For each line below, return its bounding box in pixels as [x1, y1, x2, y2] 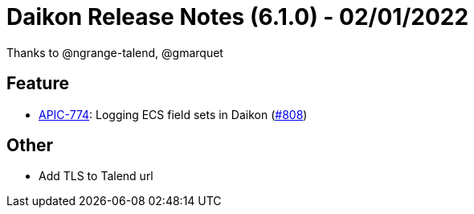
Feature [6, 73, 69, 94]
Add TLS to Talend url [39, 169, 153, 183]
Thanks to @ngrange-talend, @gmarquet [6, 45, 223, 60]
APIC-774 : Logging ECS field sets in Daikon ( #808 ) [39, 107, 308, 121]
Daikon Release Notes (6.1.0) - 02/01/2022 [6, 3, 469, 31]
